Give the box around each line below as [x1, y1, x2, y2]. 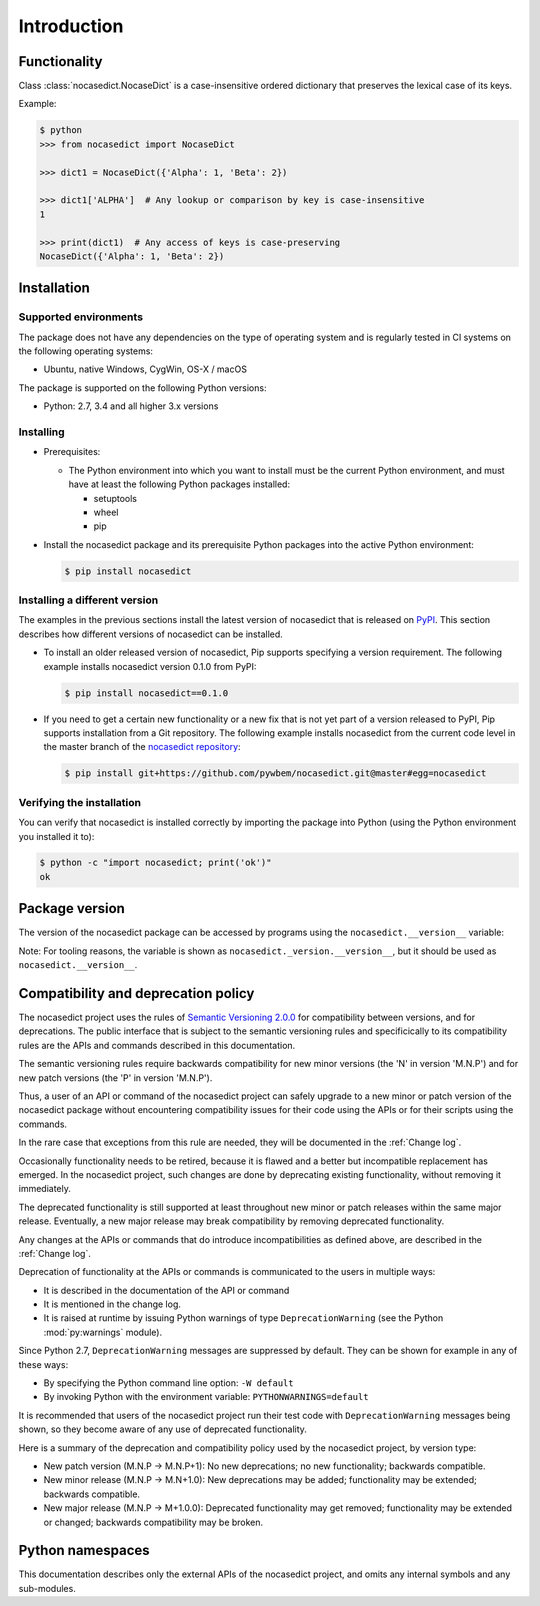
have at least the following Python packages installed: [68, 478, 290, 490]
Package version [18, 900, 125, 917]
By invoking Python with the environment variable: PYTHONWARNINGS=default [43, 1391, 369, 1403]
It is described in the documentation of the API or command [43, 1284, 290, 1296]
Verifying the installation [18, 795, 142, 809]
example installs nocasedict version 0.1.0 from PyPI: [43, 660, 257, 672]
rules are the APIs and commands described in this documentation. [18, 1039, 296, 1051]
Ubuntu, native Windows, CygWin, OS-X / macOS [43, 363, 247, 375]
